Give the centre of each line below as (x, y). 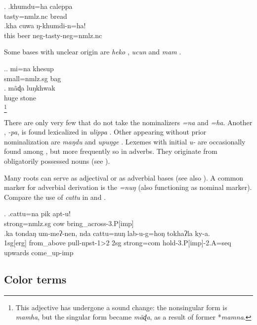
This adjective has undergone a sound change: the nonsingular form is (121, 307)
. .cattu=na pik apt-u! (37, 213)
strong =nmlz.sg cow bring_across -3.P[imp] (69, 223)
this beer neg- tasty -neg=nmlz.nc (53, 35)
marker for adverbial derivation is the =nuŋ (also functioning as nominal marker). (128, 187)
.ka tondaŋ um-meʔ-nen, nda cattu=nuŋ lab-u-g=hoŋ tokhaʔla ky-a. (107, 233)
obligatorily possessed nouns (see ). (57, 161)
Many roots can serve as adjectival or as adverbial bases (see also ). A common (124, 177)
